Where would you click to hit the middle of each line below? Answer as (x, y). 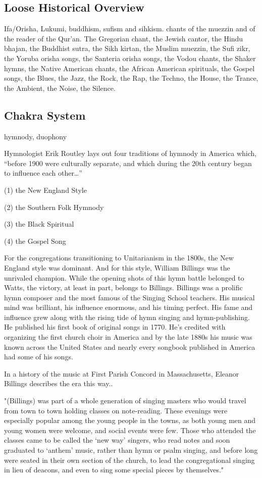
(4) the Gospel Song (35, 241)
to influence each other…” (43, 173)
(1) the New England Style (45, 190)
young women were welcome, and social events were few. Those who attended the (130, 430)
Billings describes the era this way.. (59, 383)
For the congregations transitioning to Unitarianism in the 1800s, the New (119, 258)
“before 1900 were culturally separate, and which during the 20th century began (128, 163)
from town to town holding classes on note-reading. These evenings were (116, 410)
